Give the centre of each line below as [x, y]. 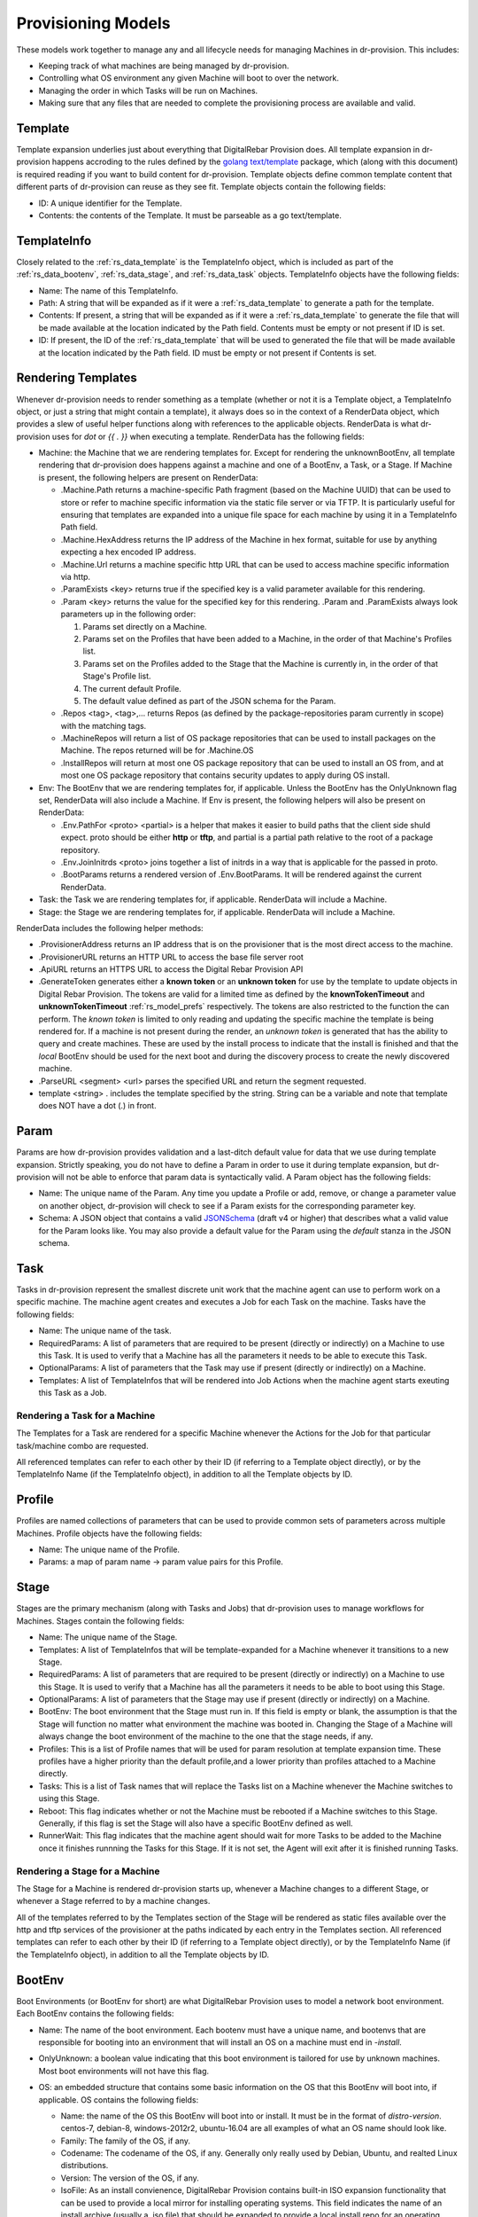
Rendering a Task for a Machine [86, 1415]
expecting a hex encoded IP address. [128, 552]
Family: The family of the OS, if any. [125, 2141]
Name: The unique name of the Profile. [109, 1550]
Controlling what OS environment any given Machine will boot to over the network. [189, 78]
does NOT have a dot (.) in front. [97, 1106]
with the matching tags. [104, 725]
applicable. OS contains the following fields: [119, 2099]
